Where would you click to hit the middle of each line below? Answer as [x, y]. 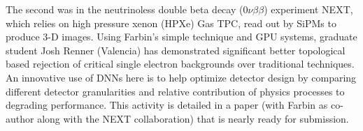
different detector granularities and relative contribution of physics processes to [175, 91]
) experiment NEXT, [308, 9]
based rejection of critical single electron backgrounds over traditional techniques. [180, 64]
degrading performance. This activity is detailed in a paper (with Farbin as [167, 105]
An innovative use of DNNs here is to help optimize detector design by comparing [181, 77]
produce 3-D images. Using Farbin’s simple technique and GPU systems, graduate [181, 37]
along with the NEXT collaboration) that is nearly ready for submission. [193, 118]
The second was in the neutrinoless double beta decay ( [124, 9]
